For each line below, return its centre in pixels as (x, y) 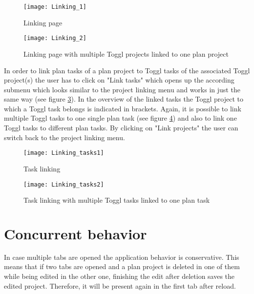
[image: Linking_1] (55, 7)
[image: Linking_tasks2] (64, 184)
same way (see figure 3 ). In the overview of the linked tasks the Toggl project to (124, 99)
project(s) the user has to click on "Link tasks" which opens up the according (119, 80)
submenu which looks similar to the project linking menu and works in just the (122, 89)
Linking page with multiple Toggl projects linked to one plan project (126, 53)
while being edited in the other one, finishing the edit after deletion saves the (119, 276)
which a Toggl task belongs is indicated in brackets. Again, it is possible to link (123, 108)
